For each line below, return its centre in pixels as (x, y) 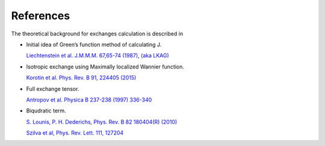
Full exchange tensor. (53, 89)
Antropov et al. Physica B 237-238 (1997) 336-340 (89, 100)
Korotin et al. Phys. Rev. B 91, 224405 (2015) (81, 78)
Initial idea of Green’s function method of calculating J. (94, 44)
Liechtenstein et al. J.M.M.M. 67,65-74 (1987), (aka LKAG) (98, 56)
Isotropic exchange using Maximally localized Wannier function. (105, 67)
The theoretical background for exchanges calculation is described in (97, 34)
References (41, 16)
